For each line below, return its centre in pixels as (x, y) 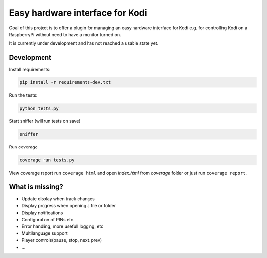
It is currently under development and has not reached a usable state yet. (84, 43)
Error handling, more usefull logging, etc (63, 226)
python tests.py (39, 108)
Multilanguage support (44, 233)
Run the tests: (23, 95)
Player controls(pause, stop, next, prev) (62, 240)
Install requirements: (30, 70)
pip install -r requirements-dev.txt (65, 82)
